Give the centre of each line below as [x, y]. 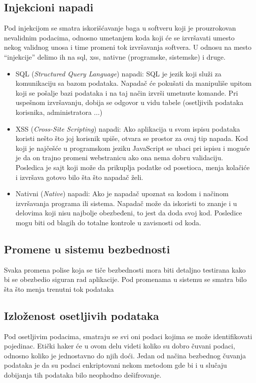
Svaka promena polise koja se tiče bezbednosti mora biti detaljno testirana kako [125, 269]
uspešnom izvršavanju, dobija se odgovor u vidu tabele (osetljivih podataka [129, 102]
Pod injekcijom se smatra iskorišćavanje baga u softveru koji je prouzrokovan [120, 28]
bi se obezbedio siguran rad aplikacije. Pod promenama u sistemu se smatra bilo [125, 279]
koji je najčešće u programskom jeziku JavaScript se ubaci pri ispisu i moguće [133, 148]
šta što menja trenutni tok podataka [59, 289]
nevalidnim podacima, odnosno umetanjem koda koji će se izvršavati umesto [119, 37]
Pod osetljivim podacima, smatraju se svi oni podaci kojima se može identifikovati [128, 336]
